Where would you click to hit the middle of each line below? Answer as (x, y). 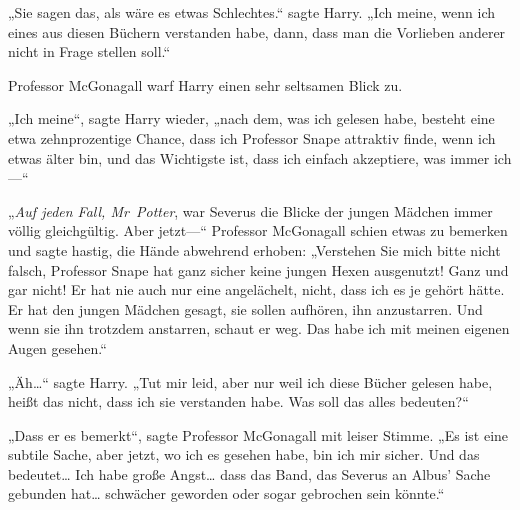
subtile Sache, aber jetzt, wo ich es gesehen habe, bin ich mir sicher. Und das (244, 454)
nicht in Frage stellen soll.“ (89, 51)
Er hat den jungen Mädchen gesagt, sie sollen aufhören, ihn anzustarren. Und (245, 308)
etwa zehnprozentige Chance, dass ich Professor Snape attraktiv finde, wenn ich (252, 137)
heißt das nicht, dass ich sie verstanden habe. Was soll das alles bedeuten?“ (238, 401)
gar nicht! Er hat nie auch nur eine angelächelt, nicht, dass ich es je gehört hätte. (256, 289)
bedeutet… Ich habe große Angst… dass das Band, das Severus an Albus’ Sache (249, 473)
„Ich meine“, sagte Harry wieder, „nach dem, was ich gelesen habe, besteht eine (251, 118)
